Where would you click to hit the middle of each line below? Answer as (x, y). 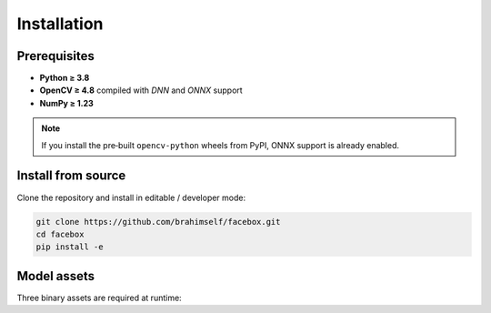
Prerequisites (55, 56)
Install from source (71, 176)
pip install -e (70, 247)
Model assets (56, 276)
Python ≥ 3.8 (65, 78)
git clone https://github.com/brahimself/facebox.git (158, 222)
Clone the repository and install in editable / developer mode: (131, 197)
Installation (60, 24)
